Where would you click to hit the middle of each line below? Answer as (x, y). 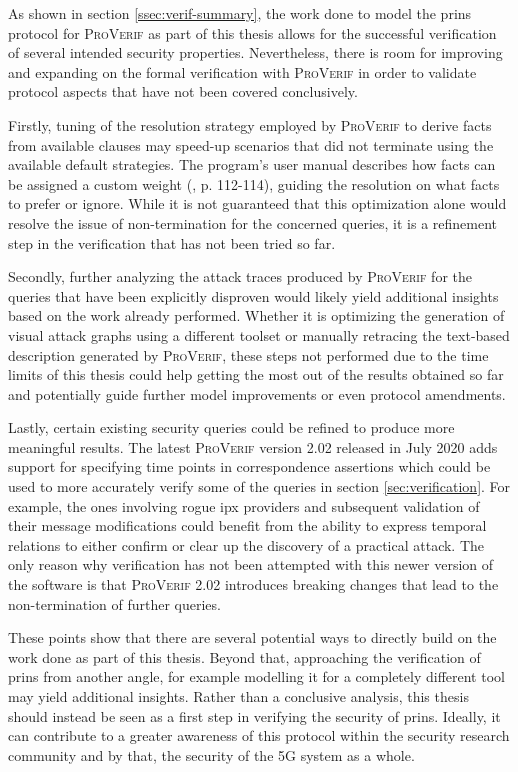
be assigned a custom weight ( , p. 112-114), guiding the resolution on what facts (254, 183)
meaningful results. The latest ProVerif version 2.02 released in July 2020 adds (253, 446)
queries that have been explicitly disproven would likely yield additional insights (253, 295)
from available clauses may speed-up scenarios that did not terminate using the (251, 144)
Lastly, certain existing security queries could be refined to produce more (231, 427)
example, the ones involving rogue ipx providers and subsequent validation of (244, 505)
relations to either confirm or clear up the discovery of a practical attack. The (246, 544)
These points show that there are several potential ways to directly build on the (252, 637)
